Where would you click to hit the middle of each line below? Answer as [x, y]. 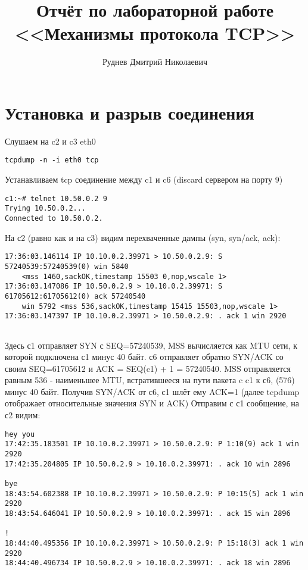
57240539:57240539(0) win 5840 [67, 266]
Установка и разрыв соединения [130, 112]
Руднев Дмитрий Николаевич [155, 62]
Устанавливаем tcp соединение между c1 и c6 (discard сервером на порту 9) [144, 179]
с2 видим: [23, 415]
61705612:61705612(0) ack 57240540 [75, 296]
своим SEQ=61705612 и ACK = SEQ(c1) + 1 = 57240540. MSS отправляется [148, 368]
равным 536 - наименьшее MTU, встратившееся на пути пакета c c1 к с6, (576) [150, 380]
